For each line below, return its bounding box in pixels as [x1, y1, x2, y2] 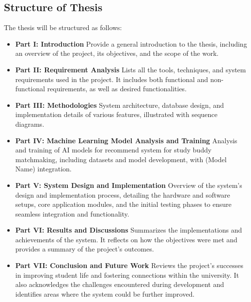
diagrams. [15, 118, 45, 129]
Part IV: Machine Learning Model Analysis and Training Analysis [15, 135, 237, 145]
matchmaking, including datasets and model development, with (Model [15, 154, 227, 164]
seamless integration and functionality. [15, 208, 129, 218]
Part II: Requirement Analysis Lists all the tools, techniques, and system [15, 64, 246, 74]
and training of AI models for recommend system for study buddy [15, 145, 212, 155]
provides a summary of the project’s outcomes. [15, 244, 154, 254]
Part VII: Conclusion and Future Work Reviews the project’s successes [15, 260, 244, 270]
